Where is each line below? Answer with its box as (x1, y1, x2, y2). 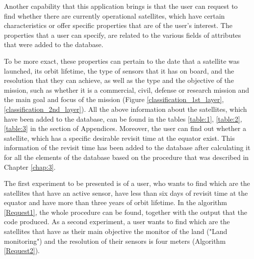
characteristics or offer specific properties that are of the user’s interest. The (4, 20, 232, 30)
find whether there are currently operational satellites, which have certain (4, 10, 225, 21)
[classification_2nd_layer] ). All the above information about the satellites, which (4, 104, 247, 114)
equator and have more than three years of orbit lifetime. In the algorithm (4, 197, 227, 207)
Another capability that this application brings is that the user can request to (4, 1, 238, 11)
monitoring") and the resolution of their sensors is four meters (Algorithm (4, 235, 226, 246)
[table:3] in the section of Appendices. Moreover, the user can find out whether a (4, 123, 246, 133)
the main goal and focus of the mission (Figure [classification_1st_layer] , (4, 94, 224, 104)
